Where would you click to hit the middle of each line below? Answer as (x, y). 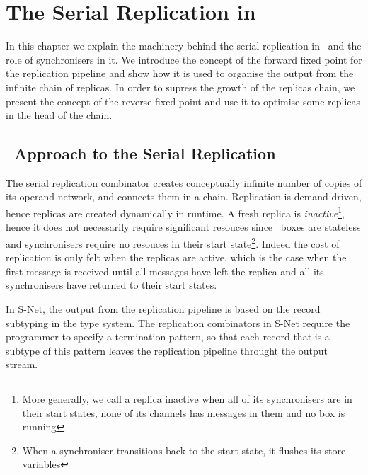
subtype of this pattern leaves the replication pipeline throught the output (167, 350)
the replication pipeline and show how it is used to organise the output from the (180, 73)
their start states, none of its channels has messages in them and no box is (184, 412)
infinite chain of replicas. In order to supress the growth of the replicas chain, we (180, 87)
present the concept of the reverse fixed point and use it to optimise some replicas (183, 101)
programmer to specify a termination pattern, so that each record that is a (168, 337)
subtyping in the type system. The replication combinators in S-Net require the (178, 322)
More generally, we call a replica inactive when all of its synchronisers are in (187, 398)
